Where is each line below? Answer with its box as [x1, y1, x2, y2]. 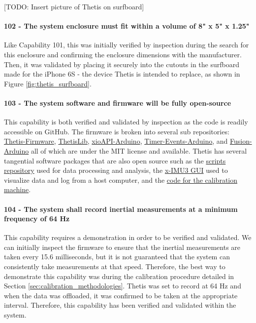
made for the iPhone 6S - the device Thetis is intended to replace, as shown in [4, 69, 240, 79]
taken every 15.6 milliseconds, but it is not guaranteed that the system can [4, 251, 230, 262]
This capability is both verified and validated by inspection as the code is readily [4, 117, 248, 127]
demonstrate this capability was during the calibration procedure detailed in [4, 271, 234, 281]
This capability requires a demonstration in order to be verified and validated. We [4, 232, 252, 242]
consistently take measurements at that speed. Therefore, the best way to [4, 261, 225, 272]
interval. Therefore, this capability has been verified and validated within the [4, 300, 236, 310]
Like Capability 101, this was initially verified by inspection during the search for [4, 40, 249, 50]
